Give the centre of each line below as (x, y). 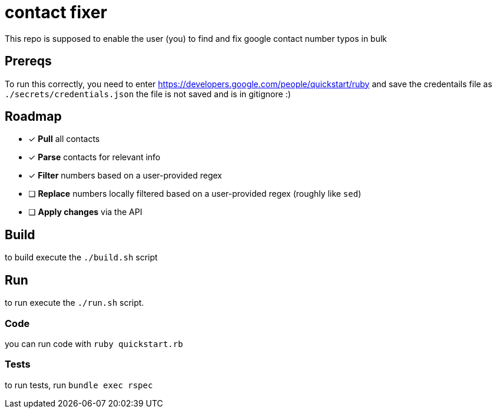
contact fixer (56, 12)
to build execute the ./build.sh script (81, 257)
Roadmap (33, 117)
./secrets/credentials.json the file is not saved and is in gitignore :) (148, 94)
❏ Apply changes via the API (85, 212)
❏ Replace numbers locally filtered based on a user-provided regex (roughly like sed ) (195, 194)
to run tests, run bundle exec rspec (79, 385)
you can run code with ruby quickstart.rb (94, 343)
